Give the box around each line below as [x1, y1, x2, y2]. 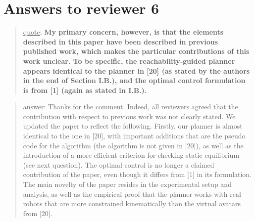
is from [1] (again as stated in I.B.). [23, 85, 147, 95]
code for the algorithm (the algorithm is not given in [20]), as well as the [23, 140, 244, 150]
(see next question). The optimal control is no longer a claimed [23, 159, 214, 170]
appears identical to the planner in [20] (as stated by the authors [23, 65, 250, 76]
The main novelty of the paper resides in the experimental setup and [23, 179, 232, 189]
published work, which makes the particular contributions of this [23, 46, 250, 56]
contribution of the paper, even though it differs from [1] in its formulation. [23, 169, 252, 179]
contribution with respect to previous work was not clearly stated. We [23, 111, 236, 121]
